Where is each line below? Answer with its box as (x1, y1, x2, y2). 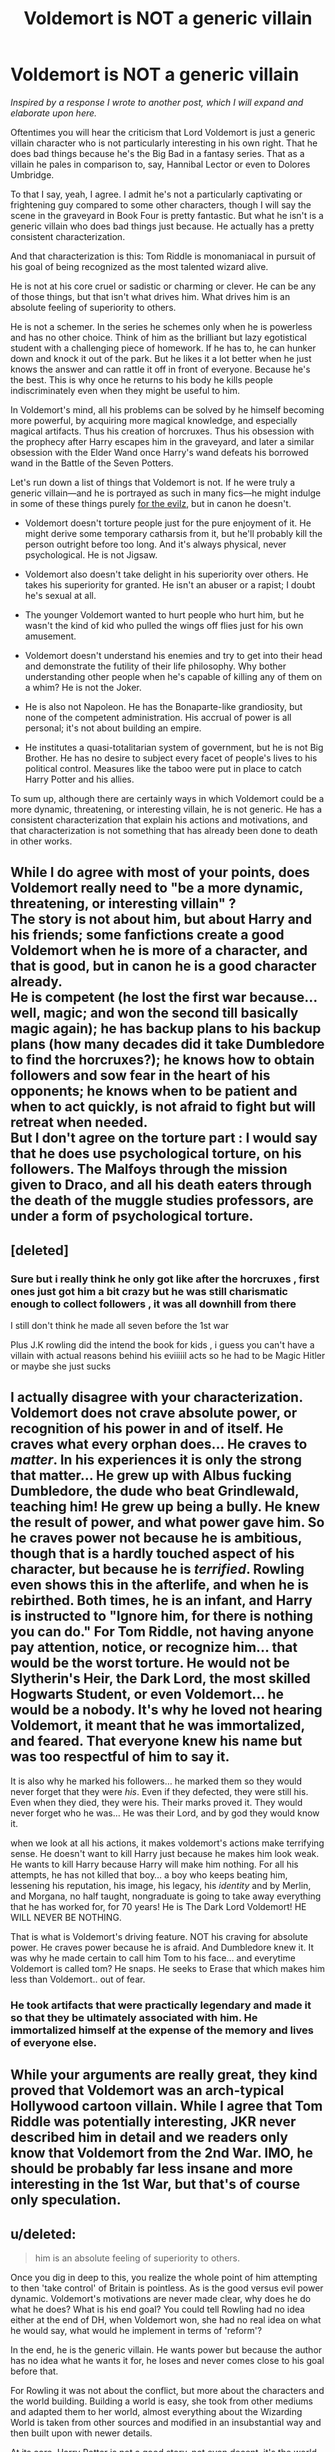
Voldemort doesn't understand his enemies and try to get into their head (24, 649, 323, 661)
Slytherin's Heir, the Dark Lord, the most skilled (10, 1670, 311, 1687)
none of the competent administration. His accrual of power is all (24, 711, 292, 723)
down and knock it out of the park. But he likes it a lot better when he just (10, 352, 312, 364)
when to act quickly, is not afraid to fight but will (10, 1098, 317, 1116)
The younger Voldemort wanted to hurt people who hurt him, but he (24, 608, 305, 621)
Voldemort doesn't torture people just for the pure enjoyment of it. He (24, 517, 312, 529)
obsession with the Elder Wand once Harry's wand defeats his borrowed (10, 446, 309, 458)
